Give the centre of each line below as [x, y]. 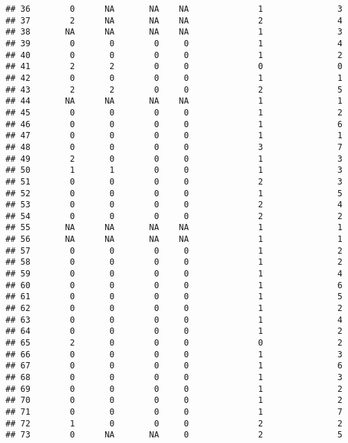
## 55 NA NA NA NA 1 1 [174, 228]
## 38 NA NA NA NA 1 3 [174, 32]
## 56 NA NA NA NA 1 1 [174, 239]
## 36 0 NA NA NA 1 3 [174, 9]
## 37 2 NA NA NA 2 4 [174, 20]
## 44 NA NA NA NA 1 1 [174, 101]
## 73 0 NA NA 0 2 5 [174, 435]
